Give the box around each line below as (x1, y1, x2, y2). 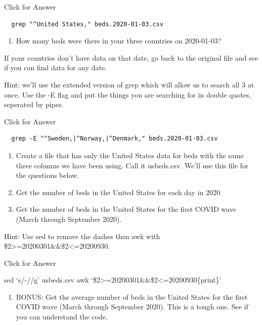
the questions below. (16, 170, 79, 180)
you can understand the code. (16, 311, 108, 322)
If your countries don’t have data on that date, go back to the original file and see (4, 52, 258, 63)
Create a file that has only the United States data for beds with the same (16, 150, 244, 160)
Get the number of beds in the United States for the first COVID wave (16, 204, 236, 214)
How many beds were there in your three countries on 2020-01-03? (16, 35, 222, 46)
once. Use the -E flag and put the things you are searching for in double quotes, (4, 89, 251, 100)
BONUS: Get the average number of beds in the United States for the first (16, 291, 248, 302)
